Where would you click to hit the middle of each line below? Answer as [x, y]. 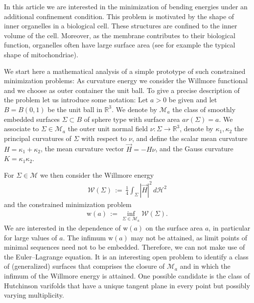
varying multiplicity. [34, 295]
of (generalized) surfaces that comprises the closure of [84, 266]
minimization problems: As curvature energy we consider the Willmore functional [126, 81]
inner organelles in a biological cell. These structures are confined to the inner [121, 26]
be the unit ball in [75, 109]
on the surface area [174, 228]
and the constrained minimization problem [68, 204]
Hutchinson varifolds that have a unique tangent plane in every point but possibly [127, 285]
